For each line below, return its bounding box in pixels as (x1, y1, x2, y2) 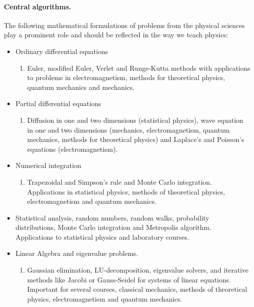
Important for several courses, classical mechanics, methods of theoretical (27, 284, 247, 294)
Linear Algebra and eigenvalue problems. (15, 248, 138, 258)
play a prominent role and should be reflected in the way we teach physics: (4, 29, 229, 40)
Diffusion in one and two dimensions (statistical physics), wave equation (27, 114, 244, 125)
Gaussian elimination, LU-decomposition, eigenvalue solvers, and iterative (27, 265, 249, 275)
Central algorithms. (4, 1, 71, 11)
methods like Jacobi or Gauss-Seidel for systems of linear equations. (27, 274, 231, 284)
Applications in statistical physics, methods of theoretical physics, (27, 186, 225, 196)
